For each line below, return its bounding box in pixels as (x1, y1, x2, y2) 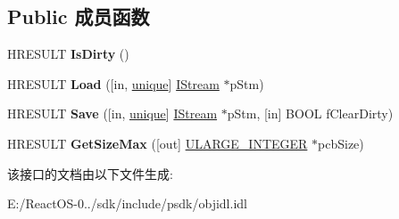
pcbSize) (318, 134, 364, 152)
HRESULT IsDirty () (7, 45, 129, 63)
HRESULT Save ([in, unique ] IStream (7, 104, 218, 123)
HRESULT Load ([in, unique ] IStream (7, 74, 220, 93)
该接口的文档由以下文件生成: (7, 164, 173, 182)
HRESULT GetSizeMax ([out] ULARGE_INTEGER (7, 134, 308, 152)
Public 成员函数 (7, 3, 150, 30)
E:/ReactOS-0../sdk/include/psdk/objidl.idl (7, 194, 247, 213)
